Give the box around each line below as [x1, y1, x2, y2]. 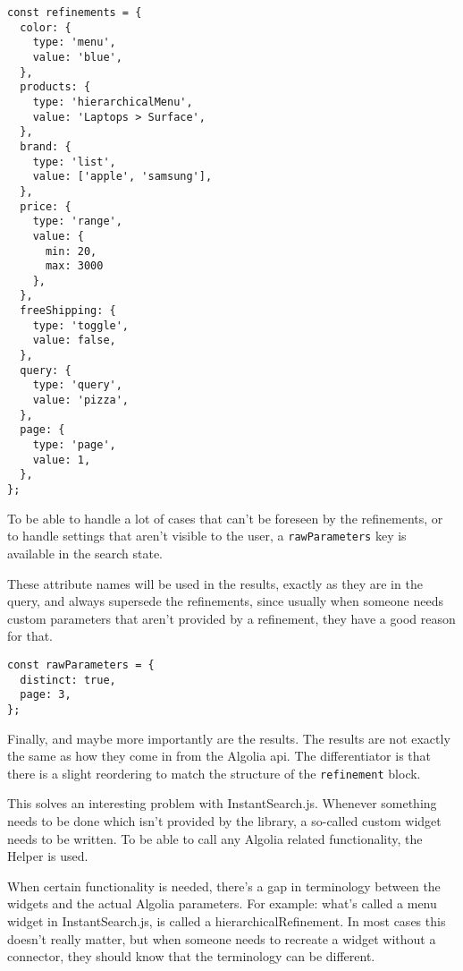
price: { [20, 200, 72, 213]
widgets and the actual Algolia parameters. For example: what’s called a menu [7, 894, 437, 913]
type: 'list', [32, 155, 116, 168]
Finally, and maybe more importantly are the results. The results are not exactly [7, 728, 450, 747]
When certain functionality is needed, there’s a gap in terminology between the [7, 876, 441, 895]
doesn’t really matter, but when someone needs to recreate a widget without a [7, 929, 436, 948]
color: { [20, 21, 72, 34]
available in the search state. [7, 543, 164, 562]
